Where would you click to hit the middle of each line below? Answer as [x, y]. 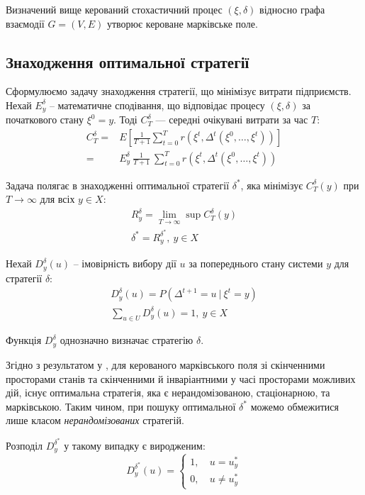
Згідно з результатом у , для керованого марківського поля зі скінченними [165, 364]
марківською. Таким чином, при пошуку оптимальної [121, 406]
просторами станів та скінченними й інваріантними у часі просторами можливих [181, 378]
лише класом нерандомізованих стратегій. [95, 420]
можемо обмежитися [294, 406]
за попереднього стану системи [256, 263]
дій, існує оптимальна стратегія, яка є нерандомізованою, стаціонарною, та [168, 393]
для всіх [57, 199]
